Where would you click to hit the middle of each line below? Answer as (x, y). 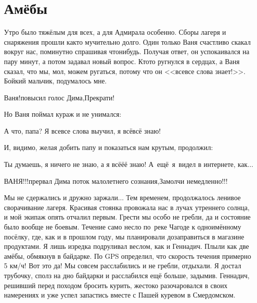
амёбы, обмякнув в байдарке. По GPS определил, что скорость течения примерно (128, 256)
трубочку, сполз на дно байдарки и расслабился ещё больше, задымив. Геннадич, (127, 275)
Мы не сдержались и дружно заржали (61, 197)
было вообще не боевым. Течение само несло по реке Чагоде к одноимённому (123, 227)
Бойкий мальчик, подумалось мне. (55, 81)
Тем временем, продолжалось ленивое (183, 197)
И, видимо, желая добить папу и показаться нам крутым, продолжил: (108, 147)
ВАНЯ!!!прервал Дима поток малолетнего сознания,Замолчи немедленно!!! (116, 181)
